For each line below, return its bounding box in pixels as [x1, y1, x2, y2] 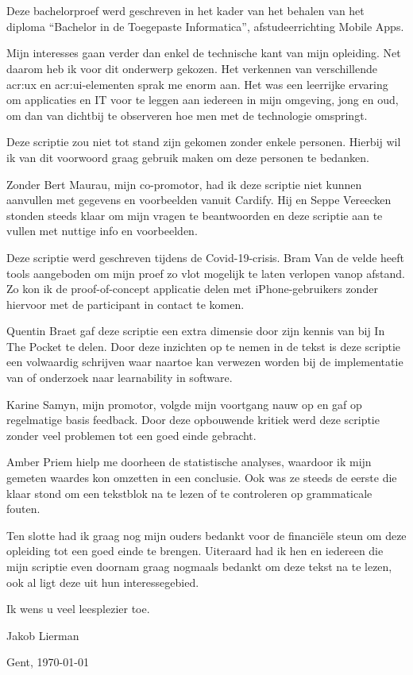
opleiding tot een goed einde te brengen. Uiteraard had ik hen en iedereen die [6, 542, 384, 559]
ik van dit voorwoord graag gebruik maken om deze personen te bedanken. [6, 148, 369, 165]
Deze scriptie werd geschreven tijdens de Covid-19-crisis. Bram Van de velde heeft [6, 249, 405, 265]
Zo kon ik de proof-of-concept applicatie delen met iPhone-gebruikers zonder [6, 280, 378, 297]
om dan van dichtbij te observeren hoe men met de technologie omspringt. [6, 106, 368, 123]
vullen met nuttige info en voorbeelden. [6, 222, 198, 239]
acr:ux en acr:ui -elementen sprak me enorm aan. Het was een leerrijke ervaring [6, 75, 388, 92]
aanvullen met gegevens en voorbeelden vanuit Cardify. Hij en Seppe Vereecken [6, 191, 392, 208]
